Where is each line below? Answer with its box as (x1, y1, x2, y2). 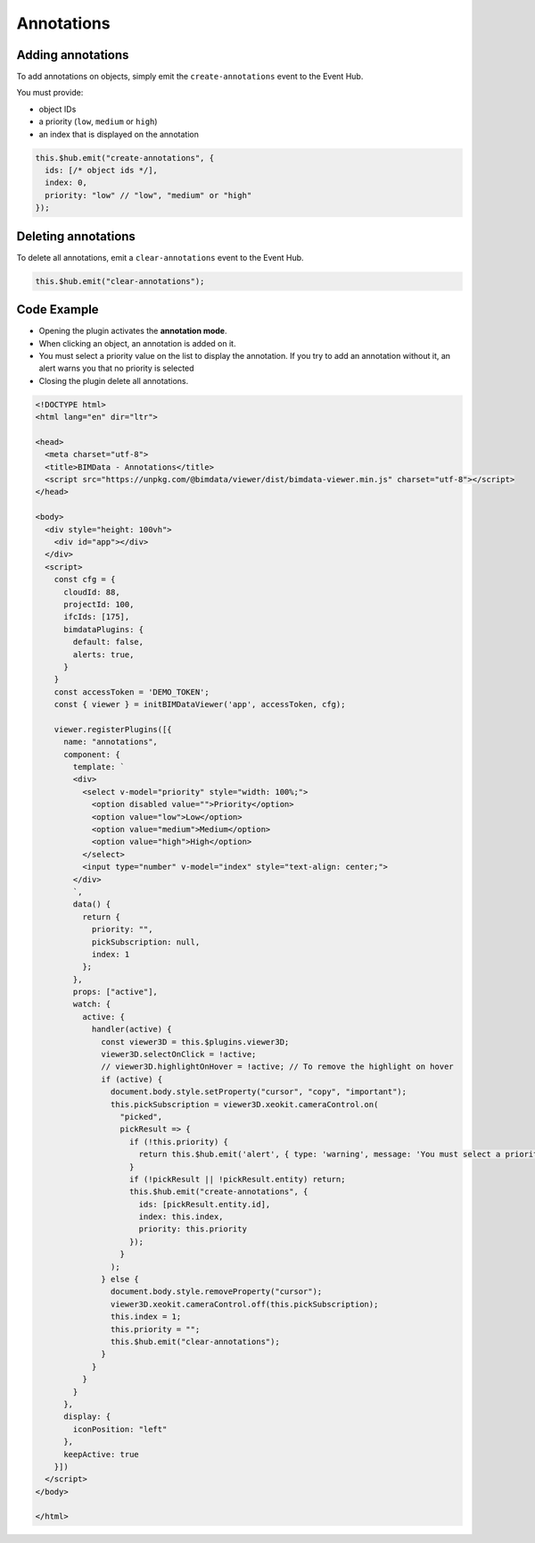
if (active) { (101, 1074, 163, 1084)
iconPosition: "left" (72, 1424, 168, 1434)
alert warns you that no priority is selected (38, 363, 195, 374)
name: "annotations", (63, 737, 158, 747)
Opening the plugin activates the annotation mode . (38, 326, 227, 337)
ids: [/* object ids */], (45, 165, 158, 175)
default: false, (72, 637, 144, 647)
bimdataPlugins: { (63, 624, 144, 634)
